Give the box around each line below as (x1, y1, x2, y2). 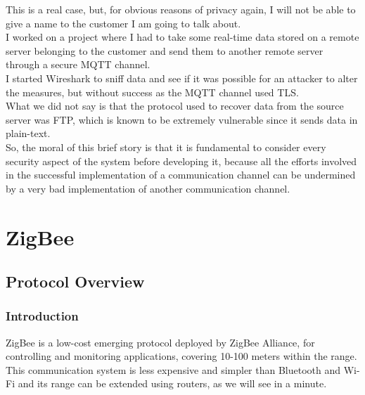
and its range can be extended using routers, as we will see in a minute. (18, 376, 327, 391)
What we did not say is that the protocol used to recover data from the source (6, 98, 344, 113)
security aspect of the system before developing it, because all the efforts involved (6, 153, 357, 168)
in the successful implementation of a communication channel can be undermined (6, 167, 356, 182)
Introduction (6, 307, 79, 325)
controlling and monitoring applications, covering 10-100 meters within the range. (6, 349, 357, 363)
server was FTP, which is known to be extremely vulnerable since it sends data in (6, 112, 358, 127)
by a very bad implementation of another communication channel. (6, 181, 290, 195)
